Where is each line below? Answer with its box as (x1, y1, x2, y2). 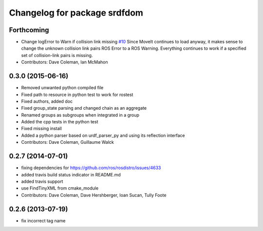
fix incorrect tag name (21, 217, 66, 224)
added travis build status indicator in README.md (21, 172, 121, 177)
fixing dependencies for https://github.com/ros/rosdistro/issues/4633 (21, 165, 161, 171)
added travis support (21, 178, 63, 184)
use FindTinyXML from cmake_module (21, 185, 99, 191)
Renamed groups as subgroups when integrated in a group (21, 112, 140, 118)
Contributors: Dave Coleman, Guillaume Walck (21, 139, 114, 145)
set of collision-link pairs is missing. (21, 52, 93, 58)
